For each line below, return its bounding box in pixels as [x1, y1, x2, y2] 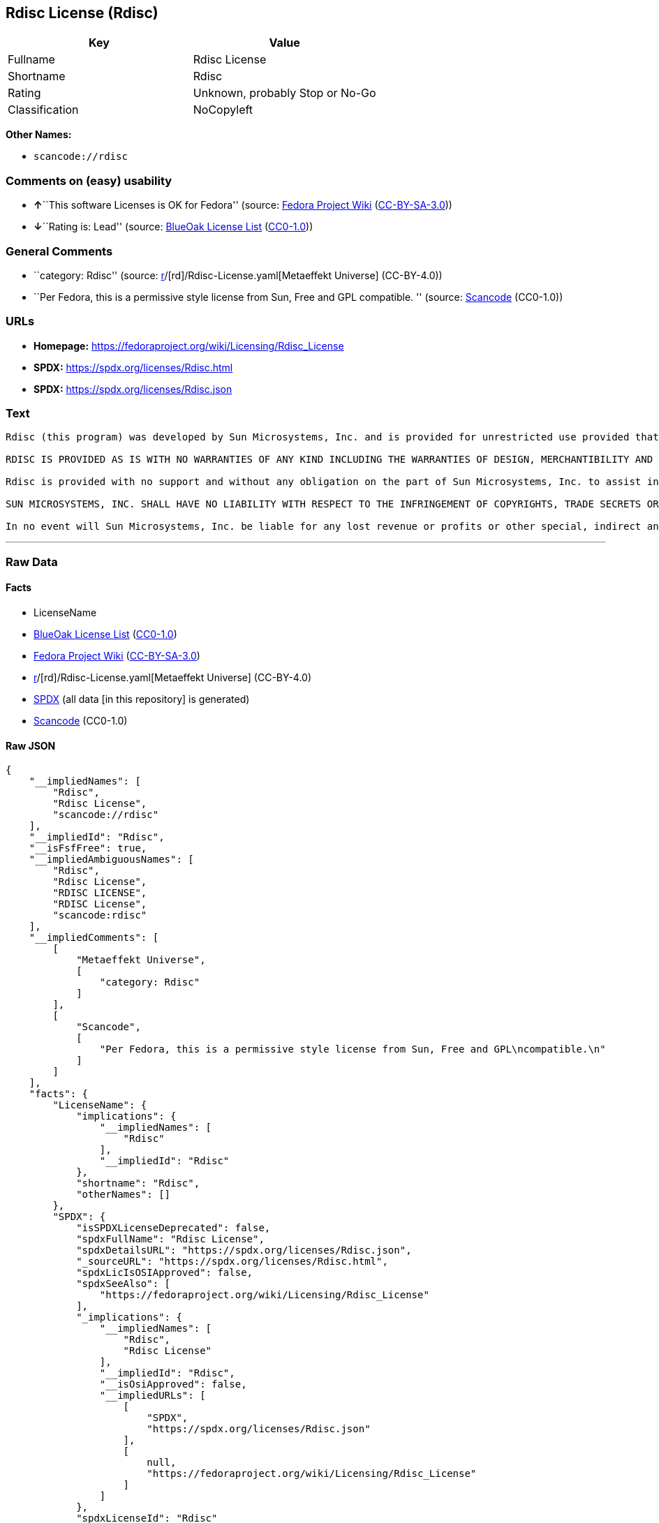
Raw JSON [6, 739, 56, 752]
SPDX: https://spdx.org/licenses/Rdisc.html [34, 361, 233, 373]
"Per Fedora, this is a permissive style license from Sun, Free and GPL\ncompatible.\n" [99, 1043, 606, 1055]
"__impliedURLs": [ [99, 1390, 206, 1402]
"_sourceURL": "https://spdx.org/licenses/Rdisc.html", [76, 1256, 388, 1268]
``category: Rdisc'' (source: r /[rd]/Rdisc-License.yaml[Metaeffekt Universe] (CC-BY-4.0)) [34, 269, 443, 281]
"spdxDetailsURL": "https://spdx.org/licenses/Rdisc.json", [76, 1245, 412, 1256]
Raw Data [6, 554, 58, 569]
